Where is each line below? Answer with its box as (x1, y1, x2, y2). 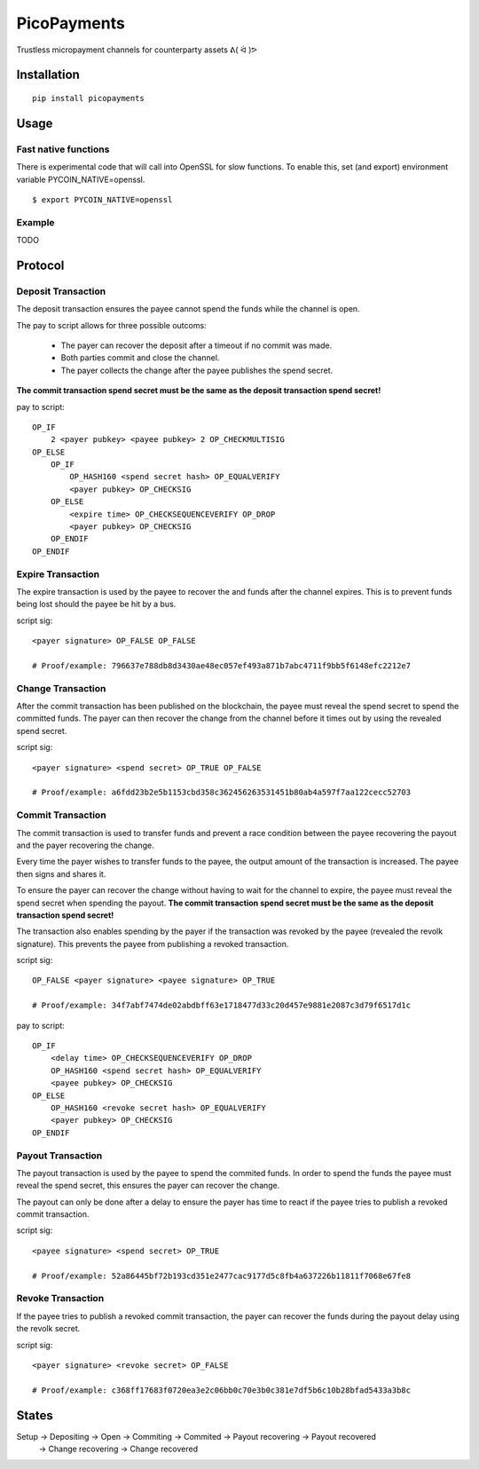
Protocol (16, 257, 65, 272)
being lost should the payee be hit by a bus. (16, 599, 177, 610)
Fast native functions (16, 143, 110, 155)
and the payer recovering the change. (16, 840, 154, 850)
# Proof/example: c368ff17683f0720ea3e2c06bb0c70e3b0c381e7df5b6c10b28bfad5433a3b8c (32, 1385, 412, 1395)
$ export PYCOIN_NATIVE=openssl (32, 194, 173, 204)
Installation (16, 67, 80, 83)
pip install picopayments (32, 93, 145, 103)
